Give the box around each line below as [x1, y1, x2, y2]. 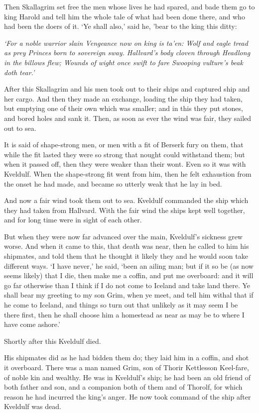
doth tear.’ [4, 67, 35, 77]
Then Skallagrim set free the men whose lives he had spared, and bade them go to [4, 1, 255, 11]
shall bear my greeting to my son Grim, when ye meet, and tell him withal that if [4, 290, 254, 300]
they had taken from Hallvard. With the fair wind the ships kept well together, [4, 205, 245, 215]
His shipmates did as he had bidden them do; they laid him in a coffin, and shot [4, 352, 249, 363]
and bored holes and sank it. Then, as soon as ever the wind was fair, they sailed [4, 112, 252, 123]
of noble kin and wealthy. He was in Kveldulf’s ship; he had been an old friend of [4, 372, 251, 382]
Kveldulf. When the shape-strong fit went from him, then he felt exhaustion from [4, 168, 252, 179]
